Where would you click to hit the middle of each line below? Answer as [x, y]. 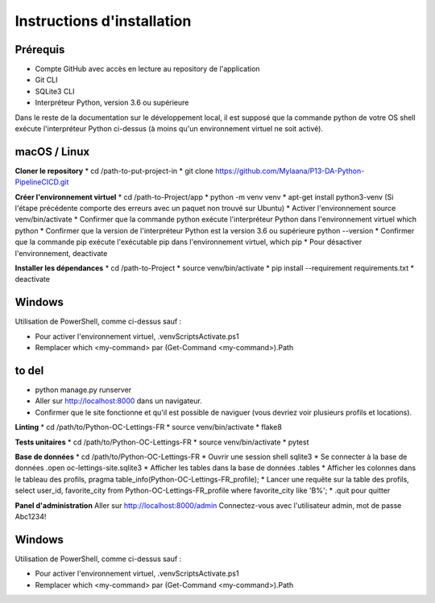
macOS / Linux [52, 152]
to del [29, 370]
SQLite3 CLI [55, 91]
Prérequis [40, 50]
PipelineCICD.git [42, 182]
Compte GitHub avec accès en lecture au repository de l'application [148, 69]
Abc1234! [31, 516]
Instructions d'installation [103, 21]
